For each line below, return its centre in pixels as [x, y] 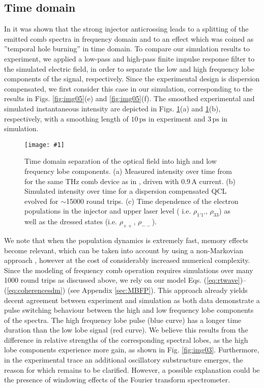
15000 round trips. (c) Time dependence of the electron [152, 201]
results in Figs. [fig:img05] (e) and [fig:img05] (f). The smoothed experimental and [129, 98]
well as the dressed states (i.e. [71, 221]
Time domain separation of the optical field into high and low [121, 161]
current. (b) [217, 181]
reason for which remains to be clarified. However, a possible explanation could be [132, 369]
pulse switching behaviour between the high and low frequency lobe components [129, 310]
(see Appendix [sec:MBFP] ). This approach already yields [157, 290]
